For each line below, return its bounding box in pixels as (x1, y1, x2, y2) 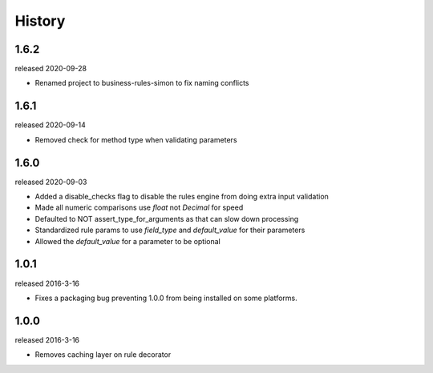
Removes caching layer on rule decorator (34, 350, 172, 359)
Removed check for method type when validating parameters (34, 134, 237, 144)
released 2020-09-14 (14, 120, 86, 130)
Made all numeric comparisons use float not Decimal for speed (34, 203, 244, 212)
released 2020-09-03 (14, 177, 87, 186)
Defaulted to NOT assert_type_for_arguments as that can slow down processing (34, 214, 299, 223)
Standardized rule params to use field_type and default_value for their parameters (34, 225, 306, 235)
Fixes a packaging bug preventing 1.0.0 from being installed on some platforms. (34, 293, 298, 303)
